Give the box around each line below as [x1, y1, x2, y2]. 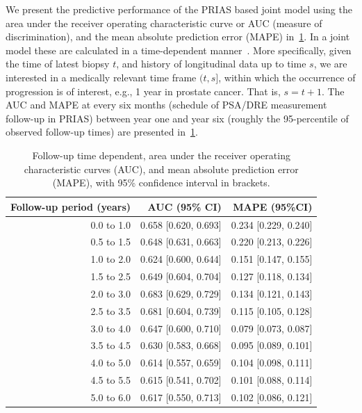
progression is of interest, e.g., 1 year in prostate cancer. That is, [6, 83, 281, 98]
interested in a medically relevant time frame [6, 70, 197, 84]
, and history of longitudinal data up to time [116, 56, 306, 71]
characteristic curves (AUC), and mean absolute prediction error [24, 161, 299, 176]
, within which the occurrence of [218, 70, 356, 84]
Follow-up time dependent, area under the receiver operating [32, 147, 290, 162]
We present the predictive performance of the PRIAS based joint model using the [6, 2, 352, 16]
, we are [313, 56, 347, 71]
